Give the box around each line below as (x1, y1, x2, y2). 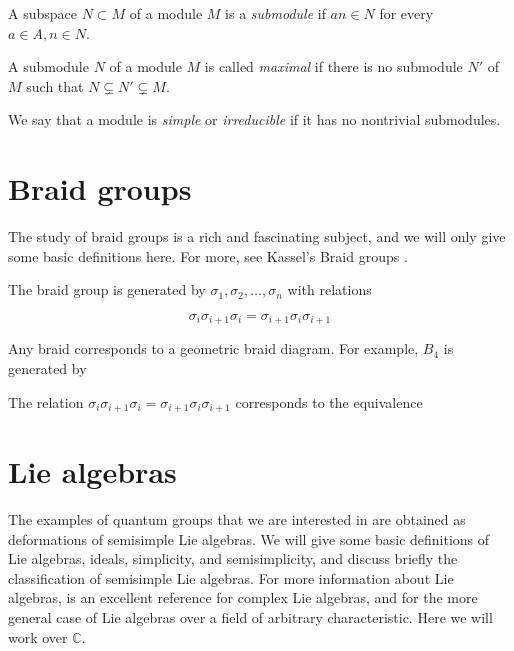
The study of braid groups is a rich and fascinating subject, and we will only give (8, 226, 506, 247)
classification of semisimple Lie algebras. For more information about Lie (8, 567, 454, 588)
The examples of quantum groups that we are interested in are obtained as (8, 509, 466, 530)
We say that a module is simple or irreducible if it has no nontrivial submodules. (8, 109, 501, 130)
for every (379, 3, 434, 23)
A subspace (8, 3, 77, 23)
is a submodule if (225, 3, 326, 23)
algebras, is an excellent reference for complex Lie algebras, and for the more (8, 587, 478, 608)
